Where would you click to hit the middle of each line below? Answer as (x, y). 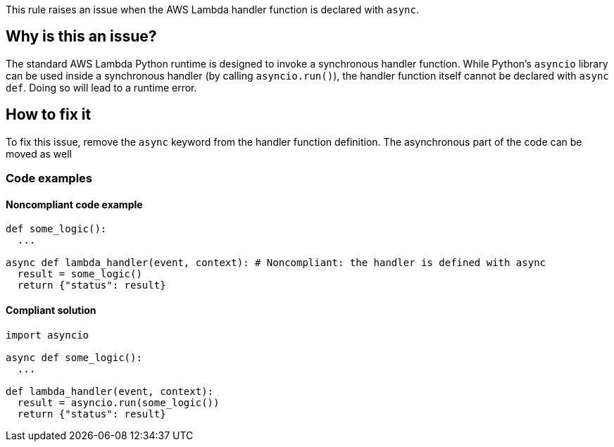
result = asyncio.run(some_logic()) (118, 402)
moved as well (39, 153)
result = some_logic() (80, 274)
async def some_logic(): (74, 357)
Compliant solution (51, 310)
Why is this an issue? (81, 37)
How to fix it (49, 115)
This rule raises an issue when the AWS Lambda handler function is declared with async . (213, 10)
